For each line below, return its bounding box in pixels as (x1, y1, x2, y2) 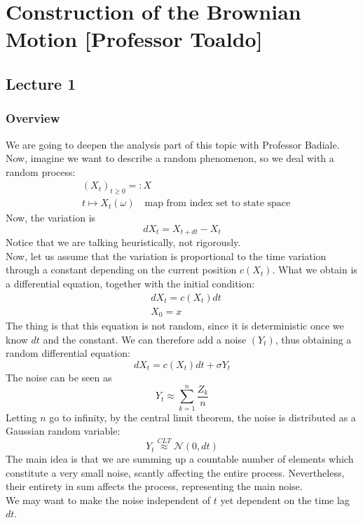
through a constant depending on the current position (6, 262, 237, 277)
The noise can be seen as (6, 369, 112, 384)
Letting (6, 409, 37, 424)
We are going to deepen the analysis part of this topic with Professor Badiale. (6, 137, 340, 151)
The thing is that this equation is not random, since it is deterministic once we (6, 318, 344, 333)
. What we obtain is (272, 262, 357, 277)
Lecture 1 (6, 72, 76, 94)
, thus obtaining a (275, 332, 352, 346)
